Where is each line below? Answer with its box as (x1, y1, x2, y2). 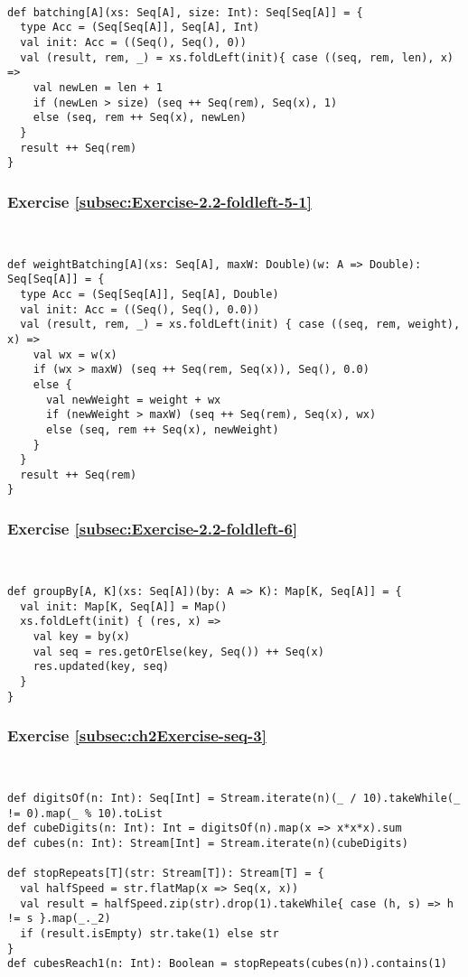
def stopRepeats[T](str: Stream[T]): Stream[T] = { (7, 867, 324, 880)
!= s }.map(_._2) (7, 912, 111, 926)
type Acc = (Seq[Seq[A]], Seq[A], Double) (20, 287, 279, 301)
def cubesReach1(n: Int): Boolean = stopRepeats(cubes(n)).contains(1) (7, 957, 447, 971)
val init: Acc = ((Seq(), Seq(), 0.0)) (20, 302, 260, 316)
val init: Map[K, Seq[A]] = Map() (20, 600, 228, 613)
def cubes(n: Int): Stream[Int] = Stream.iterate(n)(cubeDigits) (7, 836, 408, 850)
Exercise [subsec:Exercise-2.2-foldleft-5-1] (7, 190, 312, 212)
